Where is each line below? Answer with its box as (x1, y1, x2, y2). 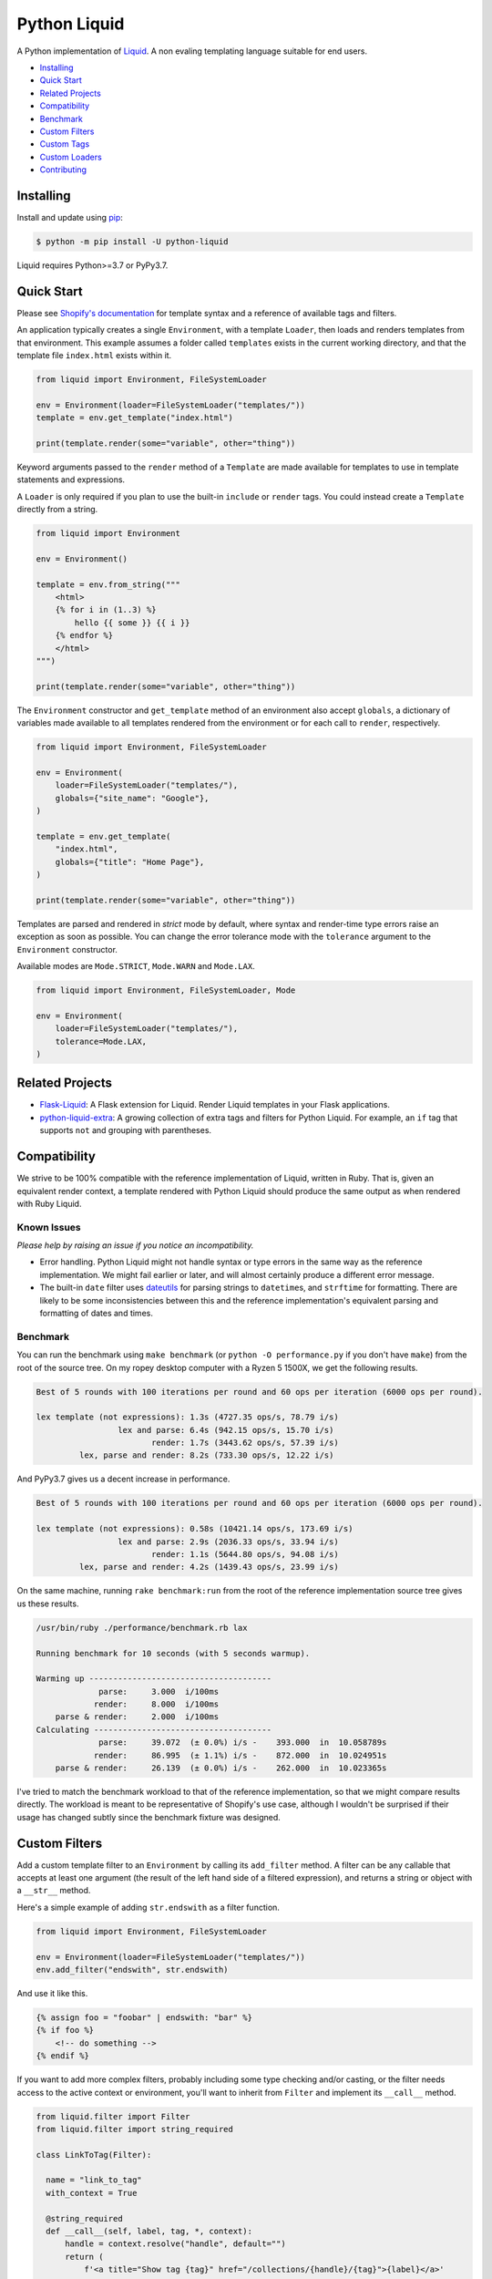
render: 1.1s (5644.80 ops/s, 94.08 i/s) (150, 1549, 339, 1559)
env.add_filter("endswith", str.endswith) (36, 1964, 229, 1975)
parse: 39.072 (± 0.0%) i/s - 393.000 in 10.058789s (98, 1738, 387, 1748)
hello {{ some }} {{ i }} (74, 617, 190, 628)
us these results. (16, 1598, 79, 1609)
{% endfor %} (55, 630, 114, 641)
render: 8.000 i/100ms (93, 1699, 219, 1709)
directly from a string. (16, 504, 98, 515)
